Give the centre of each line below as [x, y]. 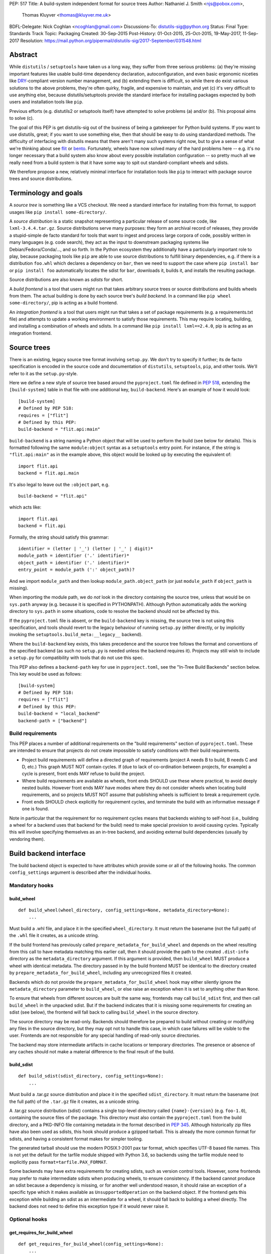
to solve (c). [22, 118]
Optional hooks [28, 1219]
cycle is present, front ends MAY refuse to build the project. [84, 774]
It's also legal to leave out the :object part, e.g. [59, 485]
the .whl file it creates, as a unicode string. [54, 935]
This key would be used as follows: [46, 674]
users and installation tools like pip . [46, 102]
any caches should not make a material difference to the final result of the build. [92, 1052]
